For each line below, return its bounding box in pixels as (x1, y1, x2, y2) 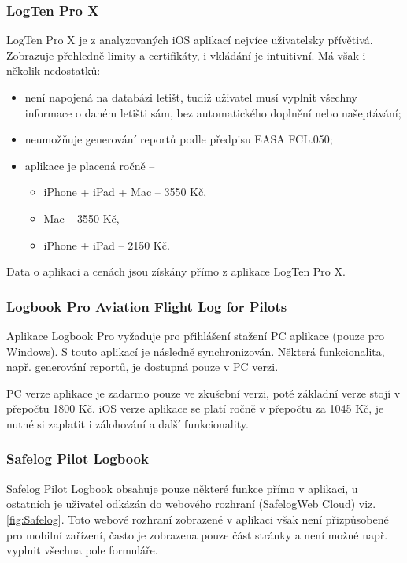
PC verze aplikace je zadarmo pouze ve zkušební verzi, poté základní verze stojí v (6, 384, 401, 401)
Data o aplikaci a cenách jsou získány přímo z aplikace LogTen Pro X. (6, 263, 346, 280)
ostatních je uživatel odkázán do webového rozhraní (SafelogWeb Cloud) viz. (6, 495, 376, 512)
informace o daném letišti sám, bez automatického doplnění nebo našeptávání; (24, 104, 401, 120)
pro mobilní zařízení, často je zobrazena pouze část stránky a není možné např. (6, 526, 388, 543)
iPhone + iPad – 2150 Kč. (43, 236, 170, 253)
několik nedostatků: (6, 62, 101, 79)
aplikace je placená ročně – (24, 157, 155, 173)
